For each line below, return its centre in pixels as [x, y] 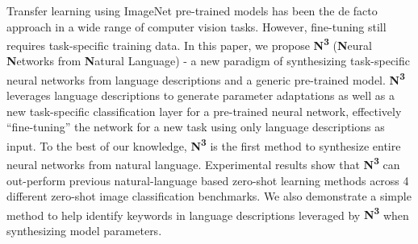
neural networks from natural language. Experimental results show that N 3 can [203, 163]
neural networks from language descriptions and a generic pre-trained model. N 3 [206, 79]
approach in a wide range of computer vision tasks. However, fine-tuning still [196, 26]
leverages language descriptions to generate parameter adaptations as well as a [201, 95]
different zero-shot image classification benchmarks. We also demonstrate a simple [209, 196]
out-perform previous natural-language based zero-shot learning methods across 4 [208, 180]
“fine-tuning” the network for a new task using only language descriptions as [196, 127]
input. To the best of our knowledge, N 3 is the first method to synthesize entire [204, 145]
